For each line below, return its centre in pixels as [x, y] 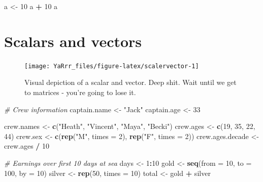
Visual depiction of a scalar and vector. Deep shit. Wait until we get [130, 82]
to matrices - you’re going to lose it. [80, 92]
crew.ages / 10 [27, 146]
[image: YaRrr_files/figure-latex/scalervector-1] [112, 66]
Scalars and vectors [73, 41]
